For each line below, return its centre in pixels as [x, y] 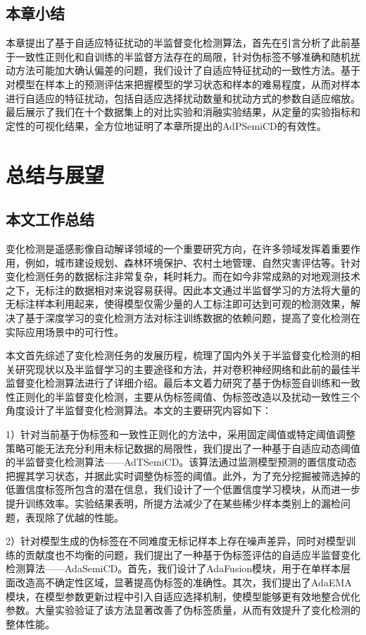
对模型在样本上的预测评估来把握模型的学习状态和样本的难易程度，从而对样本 [183, 84]
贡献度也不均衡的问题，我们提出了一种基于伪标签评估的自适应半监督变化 [193, 554]
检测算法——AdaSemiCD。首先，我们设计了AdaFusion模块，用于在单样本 [173, 568]
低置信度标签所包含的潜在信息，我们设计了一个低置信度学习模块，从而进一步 [183, 489]
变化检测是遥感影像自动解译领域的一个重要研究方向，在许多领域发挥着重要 [178, 248]
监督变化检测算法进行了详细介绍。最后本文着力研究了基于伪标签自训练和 [173, 383]
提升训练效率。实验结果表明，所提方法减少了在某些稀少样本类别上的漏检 [173, 503]
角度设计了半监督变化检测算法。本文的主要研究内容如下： [139, 410]
